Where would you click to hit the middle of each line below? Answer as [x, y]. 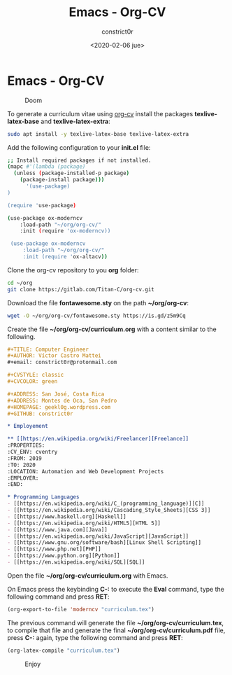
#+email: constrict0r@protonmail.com [62, 362]
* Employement [28, 426]
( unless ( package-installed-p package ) [72, 173]
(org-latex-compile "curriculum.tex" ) [64, 650]
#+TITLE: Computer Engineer [48, 349]
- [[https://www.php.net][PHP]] [54, 549]
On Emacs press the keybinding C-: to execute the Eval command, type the [116, 589]
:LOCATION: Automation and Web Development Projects [86, 471]
